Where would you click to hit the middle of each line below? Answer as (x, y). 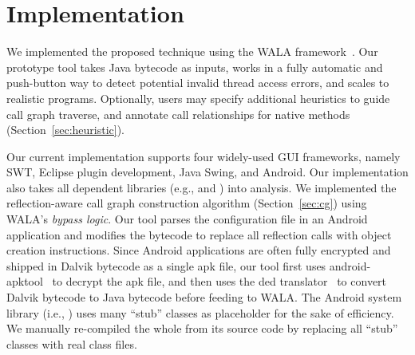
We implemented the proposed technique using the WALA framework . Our (192, 51)
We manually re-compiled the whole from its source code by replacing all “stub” (202, 328)
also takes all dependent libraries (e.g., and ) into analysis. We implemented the (202, 187)
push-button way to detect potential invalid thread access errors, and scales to (198, 83)
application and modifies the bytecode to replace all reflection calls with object (199, 234)
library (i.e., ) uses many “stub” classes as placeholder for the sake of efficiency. (200, 312)
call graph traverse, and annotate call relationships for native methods (178, 114)
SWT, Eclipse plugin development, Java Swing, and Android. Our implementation (207, 172)
